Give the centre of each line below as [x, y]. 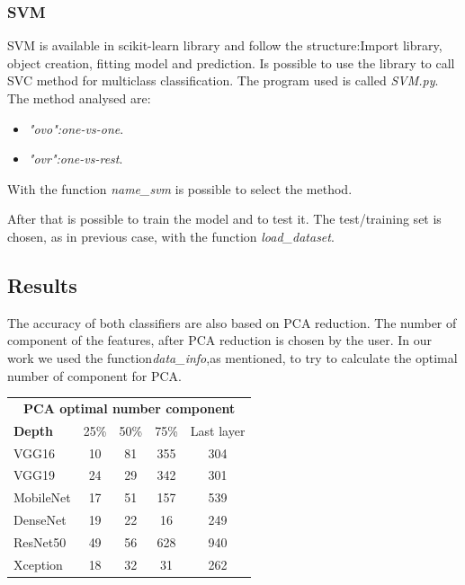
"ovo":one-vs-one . [76, 128]
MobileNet [42, 497]
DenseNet [40, 520]
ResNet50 [40, 541]
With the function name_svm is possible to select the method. [180, 188]
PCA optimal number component [130, 408]
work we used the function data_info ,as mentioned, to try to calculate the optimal [232, 357]
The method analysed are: [79, 98]
